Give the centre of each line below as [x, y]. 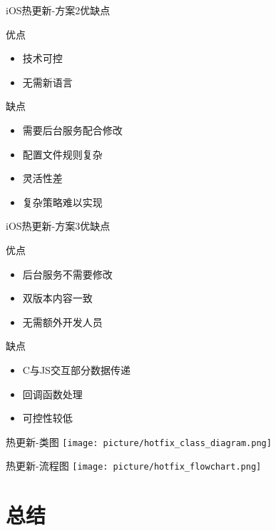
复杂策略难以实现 [62, 202]
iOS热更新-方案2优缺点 [58, 10]
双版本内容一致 [57, 298]
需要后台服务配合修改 [72, 130]
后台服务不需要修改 [67, 274]
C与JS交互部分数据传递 [76, 369]
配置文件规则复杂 [62, 154]
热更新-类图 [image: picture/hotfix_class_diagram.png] [139, 441]
